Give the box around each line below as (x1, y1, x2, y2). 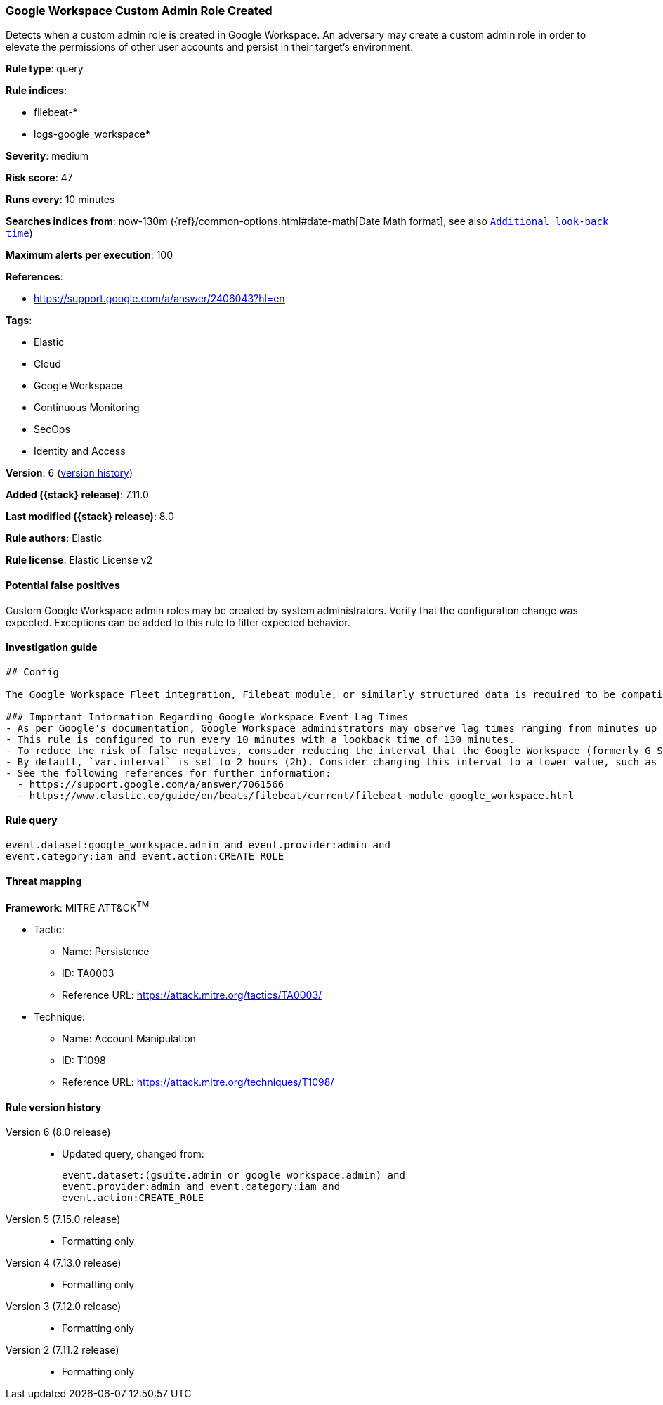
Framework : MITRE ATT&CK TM (6, 900, 150, 914)
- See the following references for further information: (6, 767, 331, 779)
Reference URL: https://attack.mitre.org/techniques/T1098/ (62, 1075, 334, 1088)
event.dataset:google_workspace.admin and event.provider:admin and (6, 839, 390, 851)
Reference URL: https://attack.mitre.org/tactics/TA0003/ (62, 988, 322, 1001)
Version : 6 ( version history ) (6, 467, 133, 479)
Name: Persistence (62, 945, 150, 957)
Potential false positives (6, 578, 120, 591)
